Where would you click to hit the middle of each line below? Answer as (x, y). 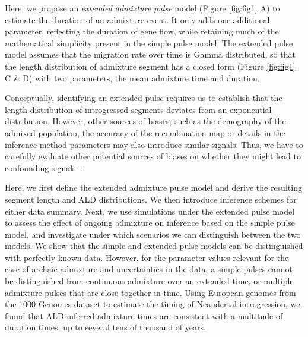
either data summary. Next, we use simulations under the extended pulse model (150, 211)
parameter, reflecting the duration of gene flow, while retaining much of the (142, 31)
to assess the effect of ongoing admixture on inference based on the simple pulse (150, 223)
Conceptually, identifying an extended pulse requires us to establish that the (144, 98)
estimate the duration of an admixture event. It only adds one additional (137, 19)
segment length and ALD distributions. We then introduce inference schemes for (151, 199)
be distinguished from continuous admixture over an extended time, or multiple (149, 281)
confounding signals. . (44, 167)
